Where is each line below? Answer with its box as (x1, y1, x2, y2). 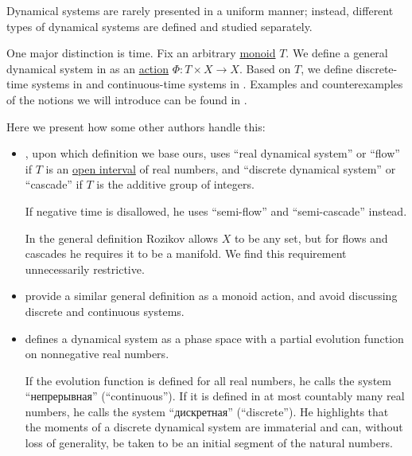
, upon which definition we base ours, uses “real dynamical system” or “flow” (25, 145, 400, 162)
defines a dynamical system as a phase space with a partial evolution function (25, 329, 404, 346)
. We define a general (286, 45, 388, 61)
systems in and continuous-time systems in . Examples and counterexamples (31, 76, 403, 92)
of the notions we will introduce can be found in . (6, 91, 247, 107)
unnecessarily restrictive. (25, 260, 145, 277)
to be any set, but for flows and (234, 229, 388, 246)
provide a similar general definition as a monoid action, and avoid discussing (25, 287, 398, 304)
